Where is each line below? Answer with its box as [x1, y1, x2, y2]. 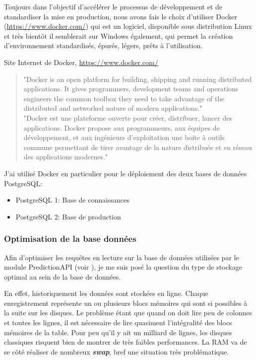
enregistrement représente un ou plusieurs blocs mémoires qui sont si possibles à [4, 297, 248, 308]
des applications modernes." [23, 151, 108, 162]
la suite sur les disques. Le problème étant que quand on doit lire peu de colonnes [4, 307, 252, 318]
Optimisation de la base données [4, 232, 136, 245]
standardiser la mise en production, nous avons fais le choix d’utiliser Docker [4, 11, 237, 21]
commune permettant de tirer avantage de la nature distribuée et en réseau [23, 142, 252, 152]
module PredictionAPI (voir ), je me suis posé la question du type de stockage [4, 262, 242, 272]
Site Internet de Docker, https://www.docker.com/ [4, 57, 158, 67]
